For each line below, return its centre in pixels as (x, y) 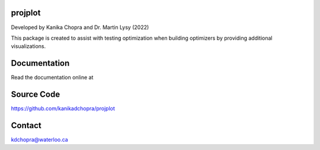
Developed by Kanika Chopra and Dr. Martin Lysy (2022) (80, 27)
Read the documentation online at (52, 78)
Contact (26, 125)
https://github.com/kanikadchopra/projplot (63, 108)
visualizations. (28, 46)
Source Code (36, 95)
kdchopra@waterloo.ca (39, 140)
